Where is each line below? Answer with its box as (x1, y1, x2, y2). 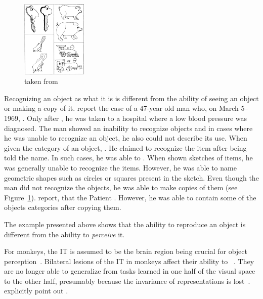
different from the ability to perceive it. (4, 229, 125, 239)
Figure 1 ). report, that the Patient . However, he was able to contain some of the (4, 192, 256, 202)
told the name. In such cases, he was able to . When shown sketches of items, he (4, 152, 253, 163)
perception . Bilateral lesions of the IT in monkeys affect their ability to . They (4, 255, 254, 266)
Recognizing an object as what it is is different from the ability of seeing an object (4, 93, 259, 103)
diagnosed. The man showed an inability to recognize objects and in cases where (4, 122, 253, 133)
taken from (24, 76, 58, 87)
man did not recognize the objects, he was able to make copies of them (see (4, 182, 238, 193)
